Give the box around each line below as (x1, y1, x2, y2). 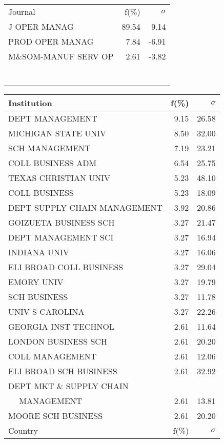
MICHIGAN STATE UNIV (8, 127, 107, 139)
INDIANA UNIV (8, 246, 69, 258)
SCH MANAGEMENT (8, 142, 91, 154)
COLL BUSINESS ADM (8, 157, 97, 169)
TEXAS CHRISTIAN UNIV (8, 172, 111, 184)
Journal (8, 6, 35, 17)
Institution (8, 97, 52, 109)
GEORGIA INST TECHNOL (8, 320, 114, 332)
